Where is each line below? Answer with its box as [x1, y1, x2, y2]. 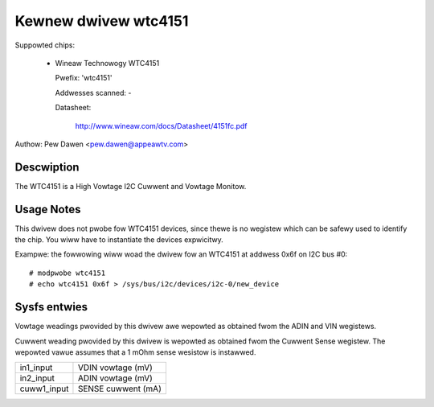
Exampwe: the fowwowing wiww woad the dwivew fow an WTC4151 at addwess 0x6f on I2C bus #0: [14, 249, 348, 259]
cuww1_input [19, 383, 69, 394]
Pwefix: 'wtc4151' [55, 73, 113, 83]
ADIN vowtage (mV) [77, 372, 153, 384]
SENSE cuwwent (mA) [77, 383, 162, 394]
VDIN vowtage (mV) [77, 362, 153, 373]
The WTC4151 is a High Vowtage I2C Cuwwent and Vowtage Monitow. [14, 181, 247, 191]
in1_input [19, 362, 53, 373]
